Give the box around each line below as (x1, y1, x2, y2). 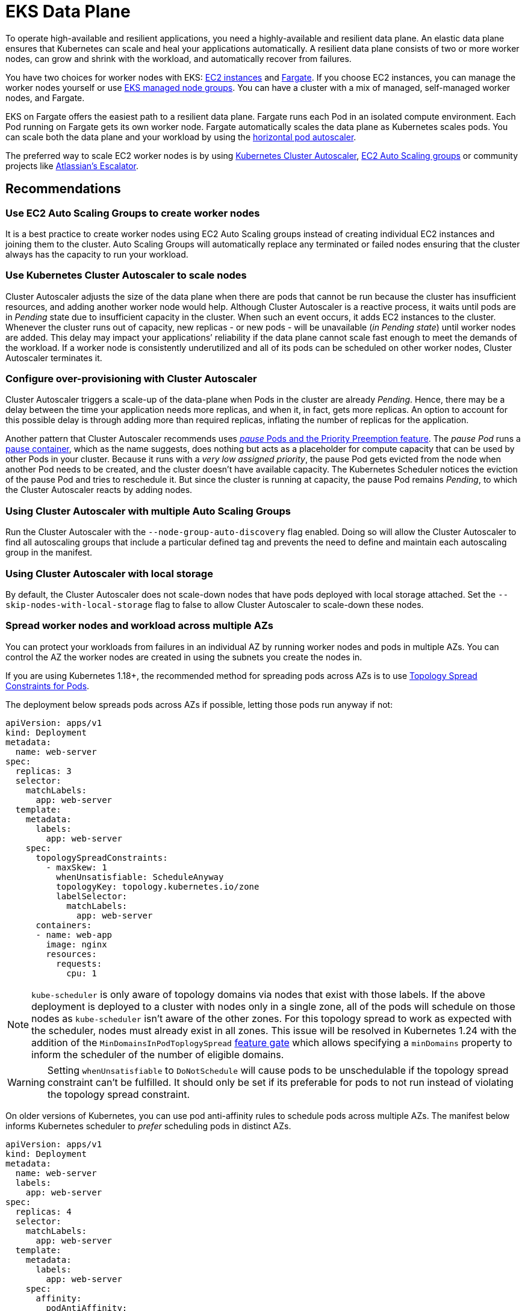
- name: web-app (36, 929, 113, 940)
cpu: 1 (66, 968, 97, 978)
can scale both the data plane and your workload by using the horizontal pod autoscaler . (5, 131, 356, 142)
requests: (56, 958, 102, 969)
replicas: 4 (15, 1206, 72, 1216)
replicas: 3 (15, 766, 72, 776)
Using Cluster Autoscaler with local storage (5, 567, 213, 580)
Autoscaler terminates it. (5, 352, 102, 363)
